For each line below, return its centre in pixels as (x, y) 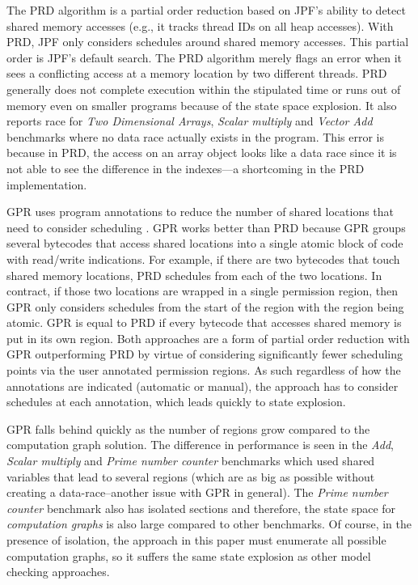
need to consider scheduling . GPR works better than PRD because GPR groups (206, 227)
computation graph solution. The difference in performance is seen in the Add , (201, 445)
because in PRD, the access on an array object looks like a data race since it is (202, 153)
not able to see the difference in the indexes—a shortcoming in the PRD (186, 168)
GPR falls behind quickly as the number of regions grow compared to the (188, 428)
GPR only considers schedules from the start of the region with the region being (205, 306)
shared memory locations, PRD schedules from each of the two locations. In (194, 275)
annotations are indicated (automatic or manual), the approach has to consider (203, 386)
